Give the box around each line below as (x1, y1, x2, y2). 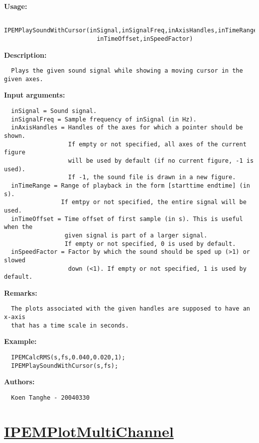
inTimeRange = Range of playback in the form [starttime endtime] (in (11, 182, 250, 189)
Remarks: (4, 287, 37, 298)
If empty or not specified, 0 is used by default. (64, 240, 236, 247)
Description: (4, 49, 47, 60)
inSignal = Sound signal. (11, 108, 97, 115)
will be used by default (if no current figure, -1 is (68, 157, 254, 164)
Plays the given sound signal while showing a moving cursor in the (11, 67, 243, 75)
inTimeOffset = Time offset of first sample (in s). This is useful (11, 215, 243, 222)
